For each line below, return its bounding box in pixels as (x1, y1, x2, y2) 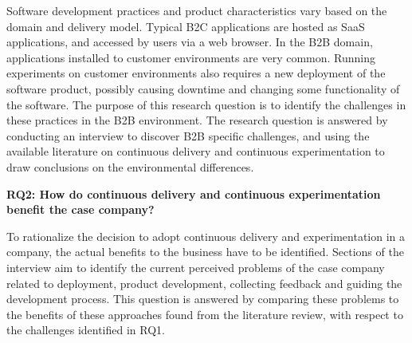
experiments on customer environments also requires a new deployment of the (6, 65, 386, 81)
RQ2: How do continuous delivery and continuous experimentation (6, 185, 381, 202)
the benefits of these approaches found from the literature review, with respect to (6, 306, 403, 322)
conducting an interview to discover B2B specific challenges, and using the (6, 127, 370, 144)
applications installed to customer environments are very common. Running (6, 49, 376, 65)
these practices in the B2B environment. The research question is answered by (6, 112, 388, 128)
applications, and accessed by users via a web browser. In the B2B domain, (6, 34, 373, 50)
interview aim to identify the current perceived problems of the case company (6, 258, 385, 275)
